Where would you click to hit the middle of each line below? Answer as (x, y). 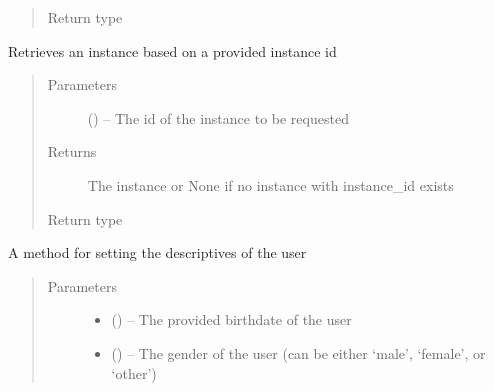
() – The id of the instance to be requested (218, 117)
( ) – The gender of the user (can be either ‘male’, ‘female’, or (298, 352)
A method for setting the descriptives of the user (157, 252)
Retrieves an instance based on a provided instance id (172, 50)
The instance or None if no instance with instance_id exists (270, 184)
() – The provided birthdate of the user (231, 319)
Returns (72, 151)
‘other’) (134, 372)
